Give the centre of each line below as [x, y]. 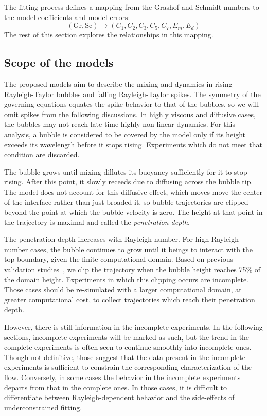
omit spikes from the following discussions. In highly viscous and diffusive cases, [130, 114]
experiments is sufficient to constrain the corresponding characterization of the [128, 367]
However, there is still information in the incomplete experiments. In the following [133, 327]
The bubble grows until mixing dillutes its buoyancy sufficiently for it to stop [126, 171]
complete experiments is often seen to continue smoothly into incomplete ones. [128, 347]
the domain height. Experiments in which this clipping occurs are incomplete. [127, 279]
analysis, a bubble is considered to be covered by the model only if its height [125, 134]
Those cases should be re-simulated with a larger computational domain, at [123, 289]
